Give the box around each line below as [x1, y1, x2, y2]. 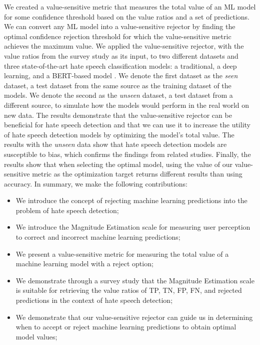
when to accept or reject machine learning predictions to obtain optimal [15, 321, 236, 332]
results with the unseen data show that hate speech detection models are [4, 139, 227, 149]
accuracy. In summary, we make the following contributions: [4, 178, 187, 189]
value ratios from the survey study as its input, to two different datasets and [4, 50, 238, 61]
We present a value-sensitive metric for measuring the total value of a [15, 248, 229, 259]
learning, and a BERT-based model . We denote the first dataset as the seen [4, 70, 238, 81]
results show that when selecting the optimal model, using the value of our [4, 158, 233, 169]
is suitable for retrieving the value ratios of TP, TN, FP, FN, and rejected [15, 285, 242, 295]
